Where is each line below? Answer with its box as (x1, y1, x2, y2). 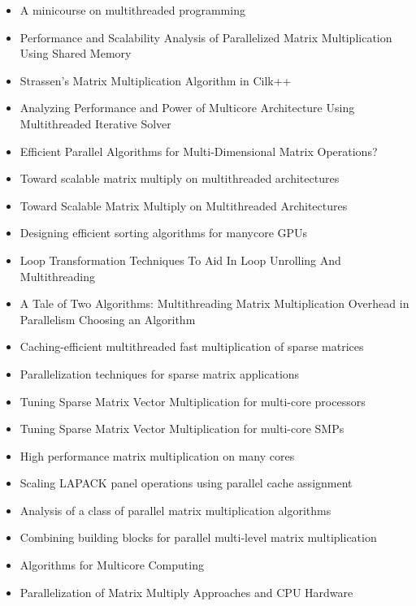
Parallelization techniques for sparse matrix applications (19, 365, 300, 382)
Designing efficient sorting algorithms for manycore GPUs (19, 224, 308, 241)
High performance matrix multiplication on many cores (19, 447, 295, 464)
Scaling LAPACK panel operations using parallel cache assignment (19, 474, 353, 491)
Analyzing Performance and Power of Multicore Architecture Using (19, 99, 355, 116)
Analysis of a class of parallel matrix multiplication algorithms (19, 501, 331, 518)
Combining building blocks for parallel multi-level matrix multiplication (19, 529, 377, 546)
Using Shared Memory (19, 45, 132, 62)
